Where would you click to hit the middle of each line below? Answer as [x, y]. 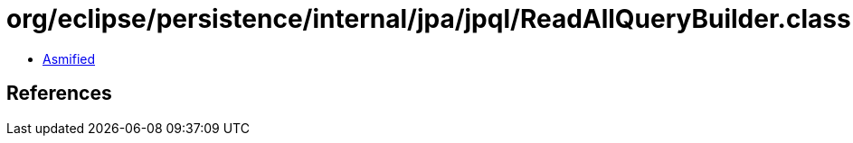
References [59, 94]
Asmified [69, 58]
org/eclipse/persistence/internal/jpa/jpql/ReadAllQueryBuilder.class [429, 19]
